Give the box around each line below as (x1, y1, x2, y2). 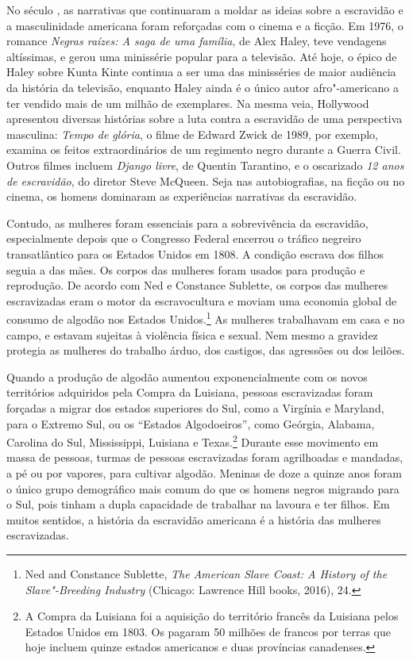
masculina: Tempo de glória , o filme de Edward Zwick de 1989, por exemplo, (6, 125, 378, 142)
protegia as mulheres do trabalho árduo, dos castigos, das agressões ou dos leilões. (6, 342, 405, 359)
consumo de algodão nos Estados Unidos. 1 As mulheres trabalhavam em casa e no (6, 309, 405, 327)
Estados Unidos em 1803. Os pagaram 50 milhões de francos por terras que (25, 623, 391, 639)
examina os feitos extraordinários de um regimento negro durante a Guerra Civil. (6, 141, 401, 158)
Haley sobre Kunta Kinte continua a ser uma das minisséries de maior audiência (6, 63, 396, 80)
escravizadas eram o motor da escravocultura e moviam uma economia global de (6, 292, 397, 309)
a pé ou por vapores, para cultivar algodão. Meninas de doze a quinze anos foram (6, 464, 402, 481)
